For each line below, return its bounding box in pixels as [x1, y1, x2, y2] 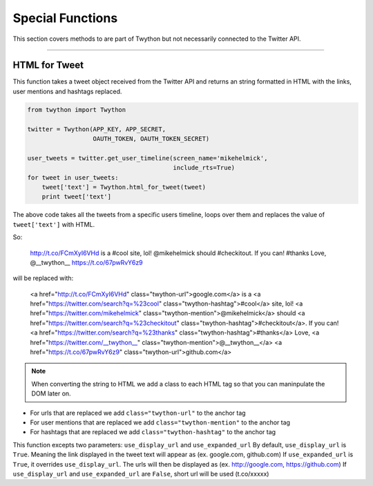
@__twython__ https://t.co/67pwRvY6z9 [30, 258, 143, 266]
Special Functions [12, 10, 118, 26]
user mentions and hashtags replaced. [12, 87, 122, 95]
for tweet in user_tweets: [27, 174, 119, 181]
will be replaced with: [12, 274, 74, 283]
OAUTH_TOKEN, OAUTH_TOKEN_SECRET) [93, 135, 210, 142]
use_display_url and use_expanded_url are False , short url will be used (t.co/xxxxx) [12, 469, 269, 478]
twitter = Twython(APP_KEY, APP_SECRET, [27, 125, 166, 133]
